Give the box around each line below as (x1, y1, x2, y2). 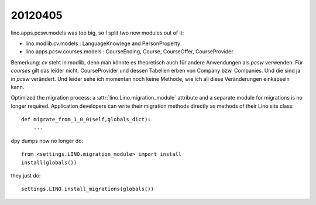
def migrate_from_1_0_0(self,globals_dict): (21, 116, 152, 123)
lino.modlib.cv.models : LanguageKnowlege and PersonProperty (25, 40, 181, 47)
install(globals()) (21, 159, 77, 166)
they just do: (11, 172, 41, 179)
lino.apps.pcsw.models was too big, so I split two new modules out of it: (11, 29, 184, 36)
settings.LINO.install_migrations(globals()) (21, 186, 154, 193)
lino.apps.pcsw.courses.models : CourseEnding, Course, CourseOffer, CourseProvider (25, 48, 233, 55)
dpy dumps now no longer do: (11, 137, 84, 144)
